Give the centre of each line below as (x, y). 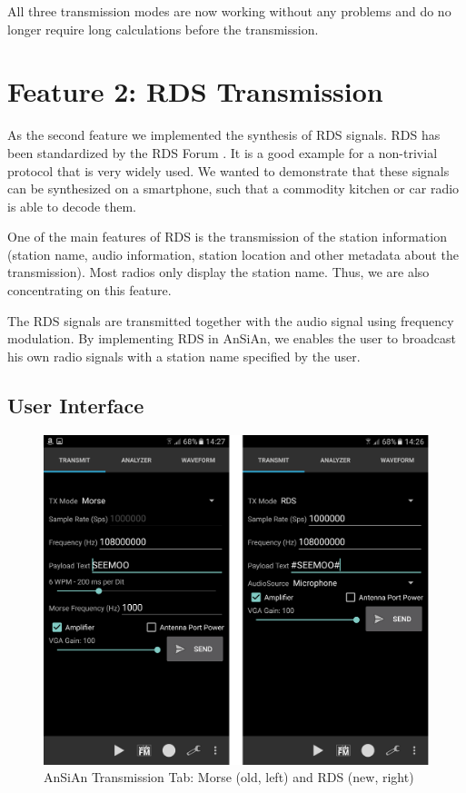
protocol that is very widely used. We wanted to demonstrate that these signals (228, 170)
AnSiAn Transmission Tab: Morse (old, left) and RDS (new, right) (229, 777)
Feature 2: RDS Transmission (195, 91)
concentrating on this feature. (89, 290)
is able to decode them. (72, 206)
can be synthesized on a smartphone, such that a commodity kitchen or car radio (233, 188)
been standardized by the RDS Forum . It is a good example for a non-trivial (223, 152)
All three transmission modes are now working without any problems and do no (229, 11)
